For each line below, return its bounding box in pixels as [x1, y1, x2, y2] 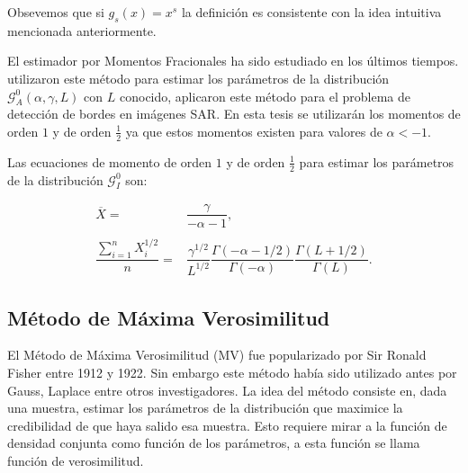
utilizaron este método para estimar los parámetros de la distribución [7, 68, 390, 87]
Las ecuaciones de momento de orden [7, 152, 212, 171]
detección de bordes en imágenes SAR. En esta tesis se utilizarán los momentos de [7, 104, 461, 123]
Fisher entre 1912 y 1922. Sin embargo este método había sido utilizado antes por [7, 363, 457, 382]
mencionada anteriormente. [7, 21, 157, 40]
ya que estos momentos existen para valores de [125, 121, 382, 140]
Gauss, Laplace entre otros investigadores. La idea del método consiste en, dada [7, 380, 447, 399]
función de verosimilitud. [7, 451, 144, 469]
